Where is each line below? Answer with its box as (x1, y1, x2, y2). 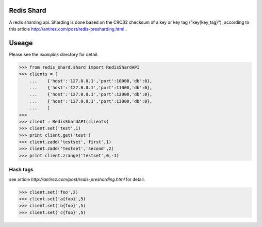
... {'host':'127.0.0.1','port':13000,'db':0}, (29, 98, 152, 104)
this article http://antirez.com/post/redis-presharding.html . (9, 26, 127, 32)
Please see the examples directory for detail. (9, 51, 98, 57)
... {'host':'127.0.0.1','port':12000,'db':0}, (29, 92, 152, 97)
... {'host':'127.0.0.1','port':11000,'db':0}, (29, 85, 152, 90)
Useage (9, 39, 33, 47)
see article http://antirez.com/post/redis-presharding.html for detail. (9, 176, 145, 182)
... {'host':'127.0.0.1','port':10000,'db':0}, (29, 78, 152, 83)
